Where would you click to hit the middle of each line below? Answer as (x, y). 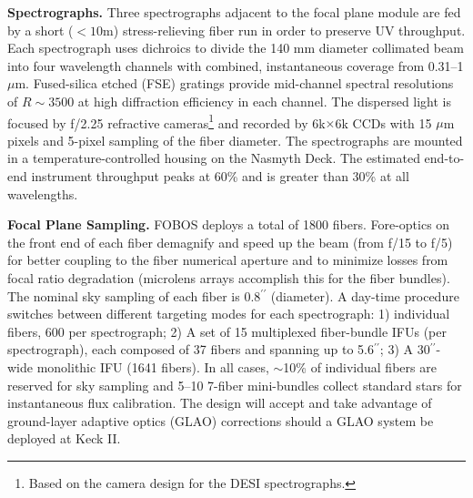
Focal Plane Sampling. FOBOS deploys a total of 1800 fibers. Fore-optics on (229, 224)
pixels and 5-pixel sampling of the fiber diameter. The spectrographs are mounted (235, 140)
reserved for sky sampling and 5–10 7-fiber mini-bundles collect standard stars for (235, 385)
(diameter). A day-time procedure (365, 295)
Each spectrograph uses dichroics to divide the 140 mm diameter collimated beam (236, 48)
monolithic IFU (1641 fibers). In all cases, (153, 366)
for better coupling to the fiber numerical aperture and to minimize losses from (228, 260)
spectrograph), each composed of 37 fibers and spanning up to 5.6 (191, 349)
